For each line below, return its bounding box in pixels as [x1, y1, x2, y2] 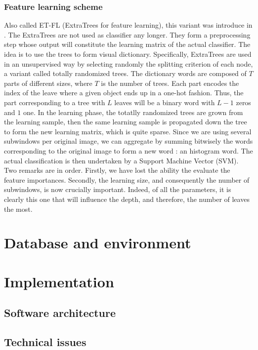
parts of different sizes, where [4, 78, 92, 88]
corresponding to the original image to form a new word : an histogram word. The [4, 145, 253, 156]
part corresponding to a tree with [4, 97, 105, 107]
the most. [4, 203, 33, 214]
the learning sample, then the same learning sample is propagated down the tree [4, 117, 247, 127]
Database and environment [4, 233, 191, 253]
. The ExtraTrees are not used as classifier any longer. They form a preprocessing [4, 29, 251, 39]
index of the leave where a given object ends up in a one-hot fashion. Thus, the [4, 87, 244, 98]
